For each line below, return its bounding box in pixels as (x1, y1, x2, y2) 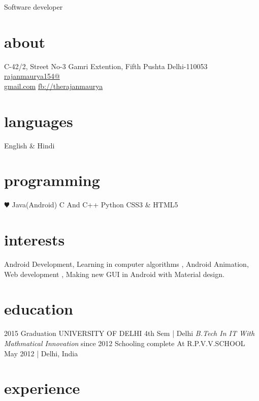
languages (4, 110, 73, 131)
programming (4, 170, 100, 191)
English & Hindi (4, 140, 55, 150)
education (4, 298, 73, 319)
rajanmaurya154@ (4, 71, 60, 81)
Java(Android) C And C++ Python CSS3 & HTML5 (12, 199, 178, 210)
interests (4, 229, 65, 250)
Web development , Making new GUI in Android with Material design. (4, 268, 224, 279)
